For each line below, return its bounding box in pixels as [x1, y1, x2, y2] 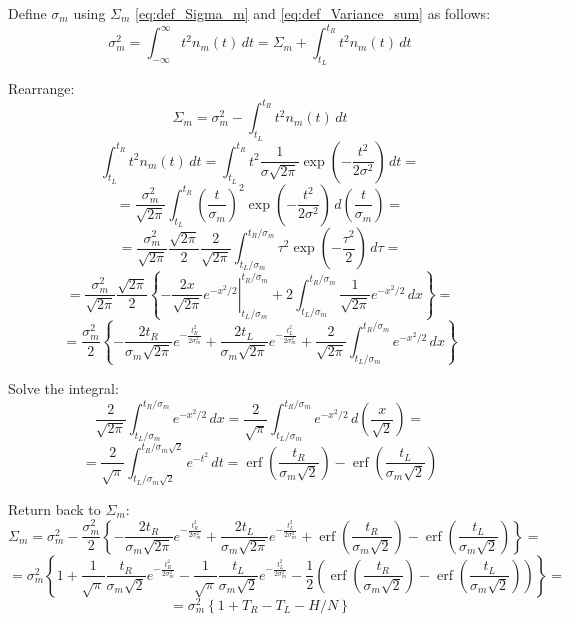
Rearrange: [8, 78, 75, 99]
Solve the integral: [8, 377, 119, 398]
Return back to [8, 498, 101, 519]
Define [8, 3, 47, 23]
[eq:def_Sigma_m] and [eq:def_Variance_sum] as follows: [135, 3, 491, 23]
